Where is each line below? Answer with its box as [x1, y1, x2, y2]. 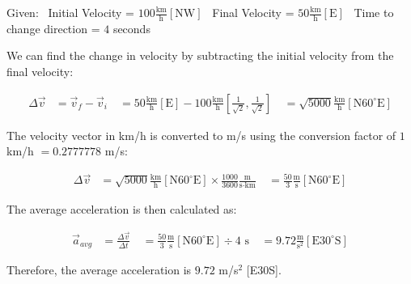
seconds [112, 19, 150, 36]
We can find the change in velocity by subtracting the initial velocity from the [6, 47, 394, 64]
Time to [354, 4, 394, 20]
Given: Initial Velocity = [6, 4, 135, 20]
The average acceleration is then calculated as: [6, 201, 237, 218]
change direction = [6, 19, 100, 36]
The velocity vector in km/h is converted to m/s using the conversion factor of [6, 126, 396, 143]
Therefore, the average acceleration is [6, 261, 192, 278]
